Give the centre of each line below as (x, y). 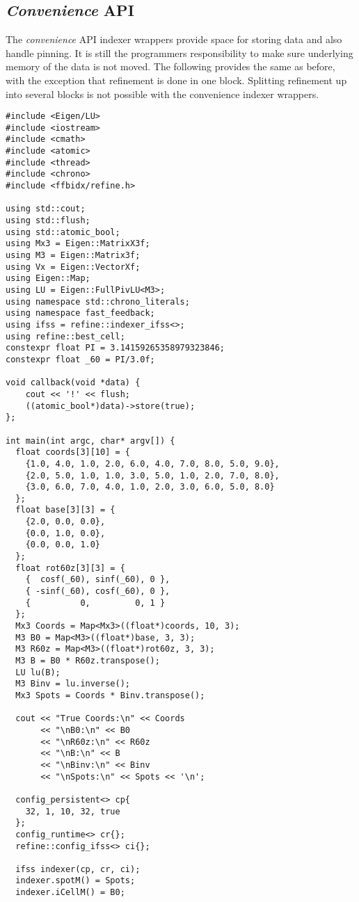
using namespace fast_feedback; (80, 313)
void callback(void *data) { (73, 383)
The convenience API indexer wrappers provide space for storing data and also (174, 39)
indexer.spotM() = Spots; (75, 881)
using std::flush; (48, 221)
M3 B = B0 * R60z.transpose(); (88, 661)
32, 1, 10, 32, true (73, 811)
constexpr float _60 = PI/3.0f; (80, 359)
